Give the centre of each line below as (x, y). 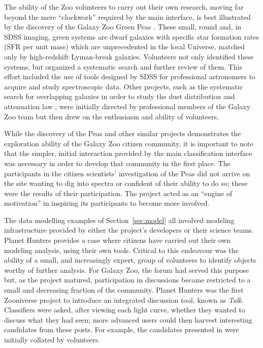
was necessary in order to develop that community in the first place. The (117, 163)
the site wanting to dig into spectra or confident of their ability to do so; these (126, 183)
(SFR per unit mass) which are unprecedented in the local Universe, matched (125, 46)
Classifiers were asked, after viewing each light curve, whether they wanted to (125, 310)
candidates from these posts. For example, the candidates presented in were (122, 329)
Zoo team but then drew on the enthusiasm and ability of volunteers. (112, 116)
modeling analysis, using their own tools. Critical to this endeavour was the (121, 250)
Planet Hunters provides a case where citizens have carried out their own (118, 240)
